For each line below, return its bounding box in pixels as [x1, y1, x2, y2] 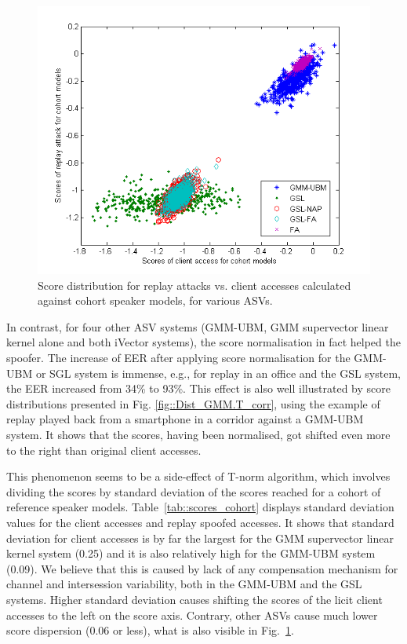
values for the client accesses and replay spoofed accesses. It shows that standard [6, 514, 394, 530]
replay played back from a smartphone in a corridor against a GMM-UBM [6, 411, 364, 427]
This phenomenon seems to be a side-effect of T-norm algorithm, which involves [6, 468, 391, 485]
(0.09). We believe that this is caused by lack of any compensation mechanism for [6, 560, 398, 576]
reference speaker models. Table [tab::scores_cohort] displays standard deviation [6, 499, 394, 515]
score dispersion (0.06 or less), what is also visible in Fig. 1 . [6, 622, 294, 639]
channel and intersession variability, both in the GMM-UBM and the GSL [6, 576, 362, 592]
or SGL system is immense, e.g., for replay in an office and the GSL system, [35, 364, 401, 381]
